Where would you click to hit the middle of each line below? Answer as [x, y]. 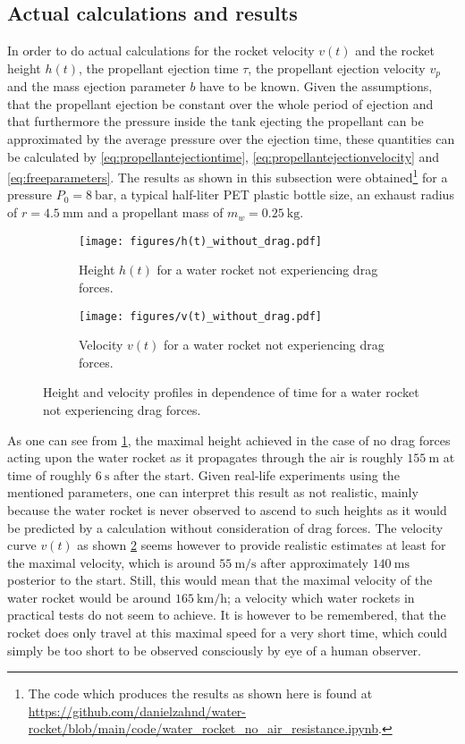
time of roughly [50, 474]
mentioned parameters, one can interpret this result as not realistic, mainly [213, 492]
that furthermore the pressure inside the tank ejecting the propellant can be [216, 121]
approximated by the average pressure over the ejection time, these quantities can [231, 139]
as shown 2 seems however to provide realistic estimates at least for [262, 545]
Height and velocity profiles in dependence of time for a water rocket [231, 392]
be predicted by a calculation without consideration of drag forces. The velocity [225, 527]
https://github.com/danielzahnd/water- [137, 710]
